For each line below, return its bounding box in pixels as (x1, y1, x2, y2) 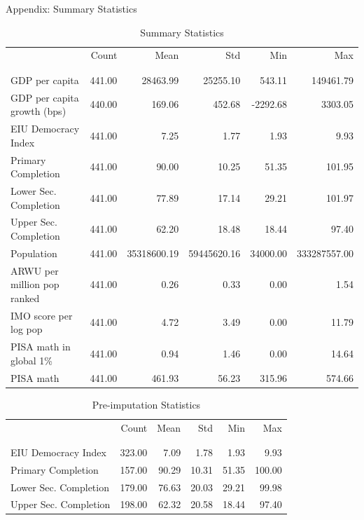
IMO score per (10, 308, 73, 322)
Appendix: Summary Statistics (6, 1, 137, 15)
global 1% (10, 353, 52, 367)
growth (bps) (10, 104, 66, 118)
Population (10, 245, 57, 260)
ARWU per (10, 263, 59, 278)
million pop (10, 277, 59, 292)
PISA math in (10, 339, 71, 354)
